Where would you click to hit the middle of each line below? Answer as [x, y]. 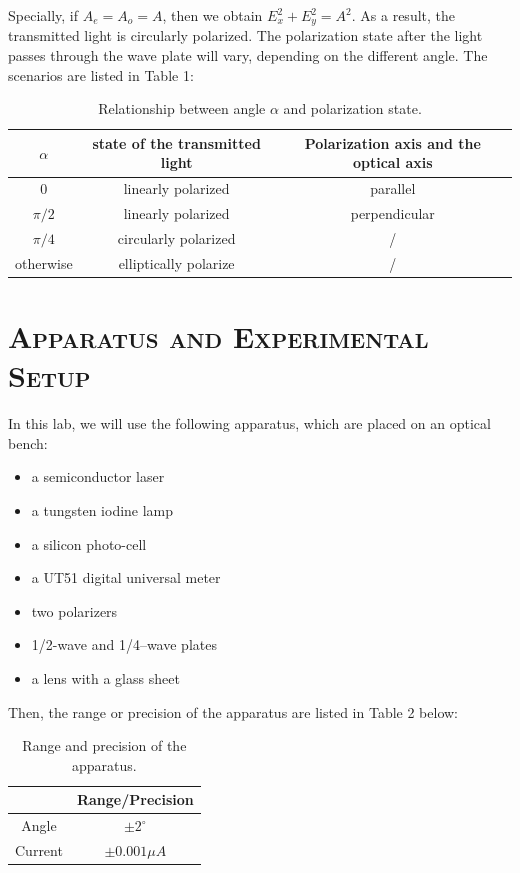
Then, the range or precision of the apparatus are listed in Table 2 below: [233, 711]
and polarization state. [352, 108]
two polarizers [74, 610]
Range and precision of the [104, 745]
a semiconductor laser [98, 476]
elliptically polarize [176, 262]
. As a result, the [403, 15]
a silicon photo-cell [89, 543]
